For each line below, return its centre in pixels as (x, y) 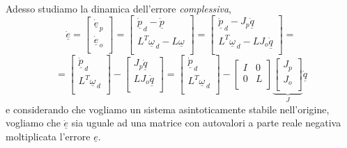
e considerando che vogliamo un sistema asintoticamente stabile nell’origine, (168, 109)
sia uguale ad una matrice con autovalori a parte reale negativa (206, 123)
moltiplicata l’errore (48, 136)
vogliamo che (33, 123)
